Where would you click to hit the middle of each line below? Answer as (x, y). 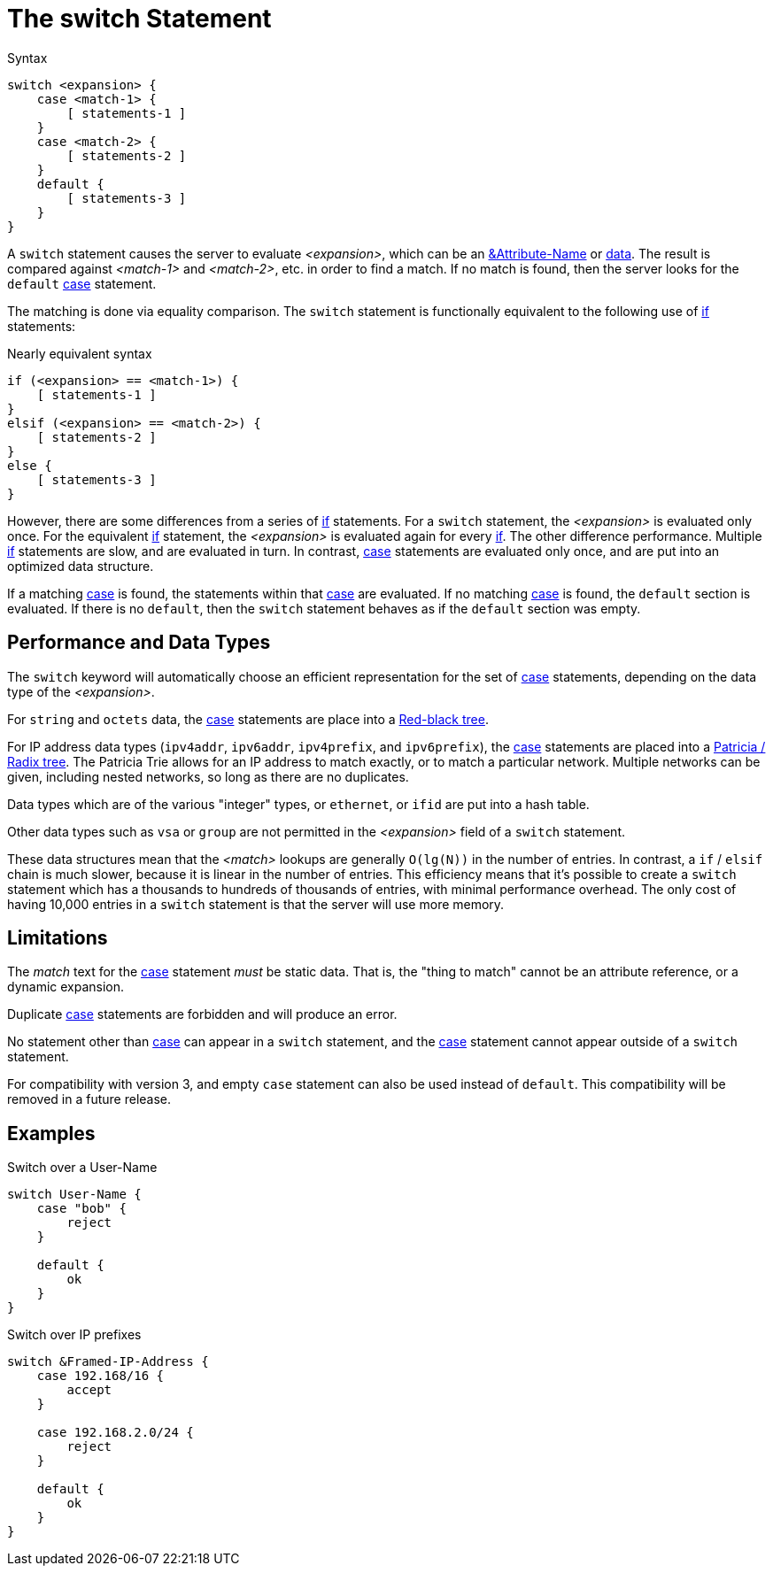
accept (89, 1390)
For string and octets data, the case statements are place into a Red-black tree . (248, 719)
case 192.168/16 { (100, 1376)
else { (30, 465)
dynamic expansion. (66, 987)
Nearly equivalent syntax (80, 353)
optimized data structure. (81, 566)
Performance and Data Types (139, 643)
